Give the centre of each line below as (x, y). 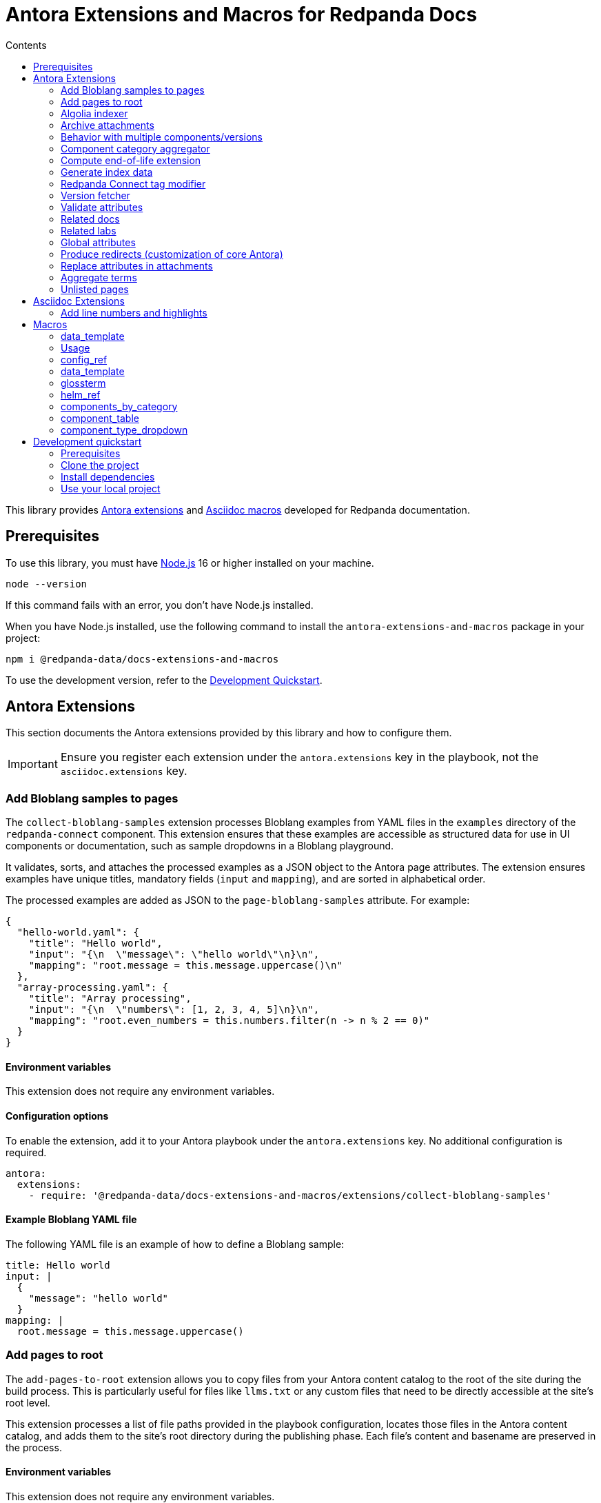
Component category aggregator (135, 148)
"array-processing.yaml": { (93, 988)
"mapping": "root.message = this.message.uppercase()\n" (185, 966)
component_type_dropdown (124, 430)
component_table (100, 418)
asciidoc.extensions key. (124, 771)
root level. (28, 1402)
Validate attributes (102, 207)
